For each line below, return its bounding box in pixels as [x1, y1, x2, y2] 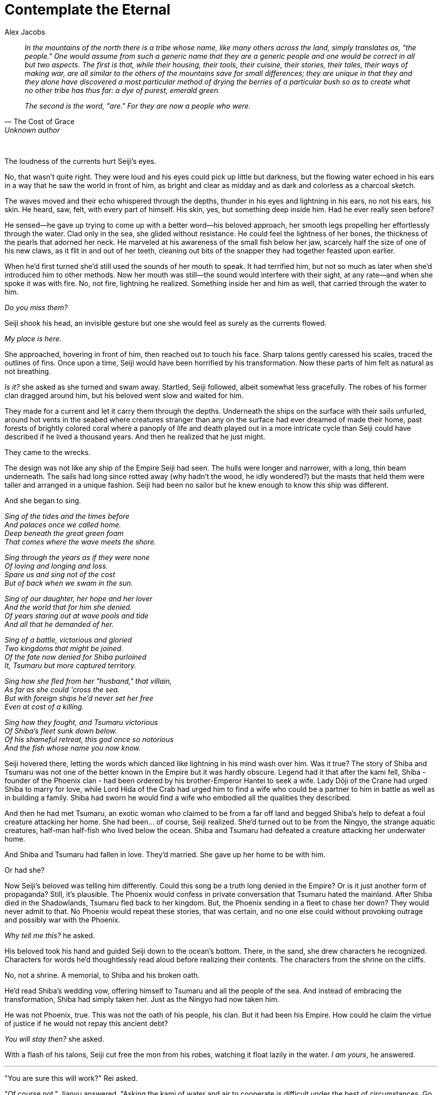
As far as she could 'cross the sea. [5, 685, 120, 694]
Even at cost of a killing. [5, 702, 84, 711]
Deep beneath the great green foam [5, 528, 124, 537]
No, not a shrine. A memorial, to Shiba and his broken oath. [5, 970, 200, 979]
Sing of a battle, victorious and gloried [5, 635, 132, 644]
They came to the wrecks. [5, 447, 91, 457]
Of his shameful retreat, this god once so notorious [5, 735, 174, 744]
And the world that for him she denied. [5, 602, 132, 611]
